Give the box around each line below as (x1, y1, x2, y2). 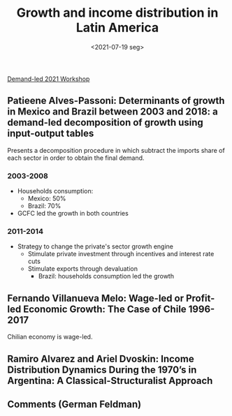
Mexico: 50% (27, 194, 66, 203)
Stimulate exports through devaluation (27, 265, 138, 273)
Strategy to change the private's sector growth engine (17, 242, 173, 251)
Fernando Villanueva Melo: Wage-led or (7, 292, 184, 304)
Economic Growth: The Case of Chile (23, 303, 187, 315)
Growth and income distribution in (16, 5, 219, 21)
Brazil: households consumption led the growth (38, 272, 175, 281)
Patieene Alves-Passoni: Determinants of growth (7, 95, 225, 107)
